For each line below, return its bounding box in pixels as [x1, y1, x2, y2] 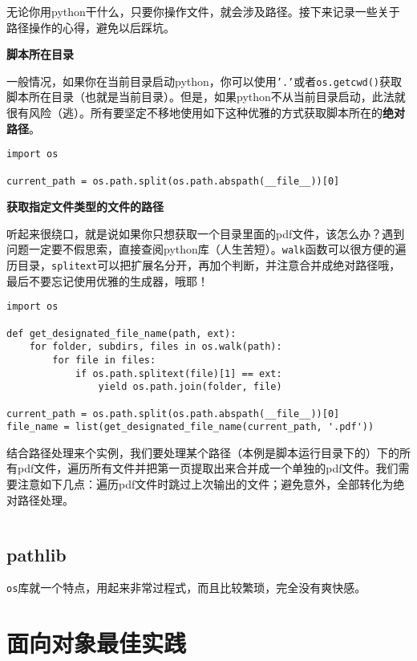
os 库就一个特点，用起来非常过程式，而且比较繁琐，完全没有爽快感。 [6, 579, 366, 596]
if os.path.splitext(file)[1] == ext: [75, 367, 282, 379]
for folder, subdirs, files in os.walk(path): [29, 341, 282, 353]
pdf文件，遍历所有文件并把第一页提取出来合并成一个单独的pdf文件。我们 [17, 460, 399, 476]
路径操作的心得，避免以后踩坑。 [6, 18, 175, 35]
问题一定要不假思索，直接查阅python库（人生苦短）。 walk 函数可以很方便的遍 [6, 241, 407, 258]
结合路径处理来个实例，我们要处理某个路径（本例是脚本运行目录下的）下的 [6, 444, 399, 460]
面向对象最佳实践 [6, 627, 187, 659]
